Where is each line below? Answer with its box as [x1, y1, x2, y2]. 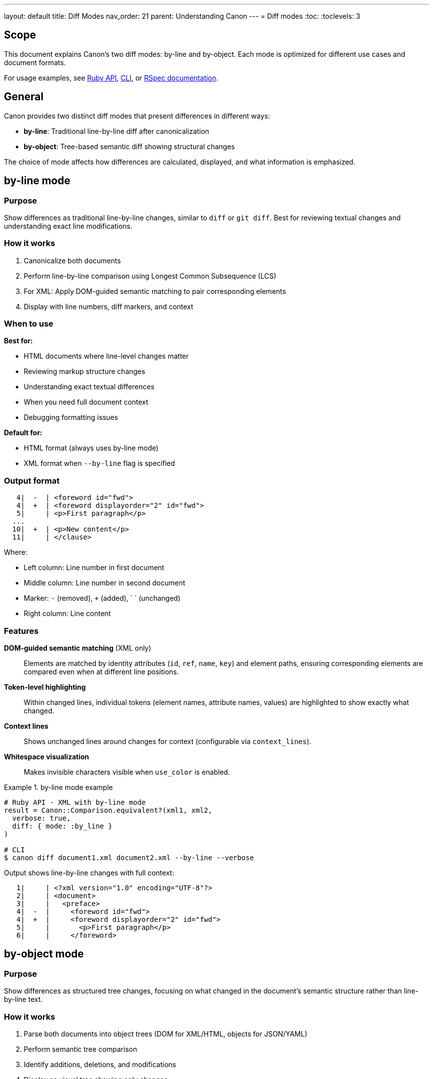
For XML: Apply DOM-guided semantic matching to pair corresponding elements [24, 287, 286, 295]
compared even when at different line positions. [24, 667, 179, 676]
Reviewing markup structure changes [24, 367, 145, 376]
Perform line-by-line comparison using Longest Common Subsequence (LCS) [24, 271, 276, 280]
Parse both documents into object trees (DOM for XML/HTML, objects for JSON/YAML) [24, 1029, 307, 1038]
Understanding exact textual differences [24, 382, 155, 391]
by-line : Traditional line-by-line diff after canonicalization [24, 126, 210, 135]
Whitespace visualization [4, 752, 89, 761]
